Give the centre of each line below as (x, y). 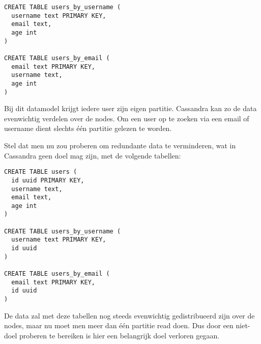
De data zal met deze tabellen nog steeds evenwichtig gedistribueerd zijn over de (129, 315)
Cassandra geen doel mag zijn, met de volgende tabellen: (93, 155)
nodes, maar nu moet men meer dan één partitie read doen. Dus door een (119, 325)
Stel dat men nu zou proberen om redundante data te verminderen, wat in (120, 145)
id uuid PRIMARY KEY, (48, 180)
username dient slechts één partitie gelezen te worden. (88, 128)
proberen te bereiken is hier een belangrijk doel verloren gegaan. (119, 335)
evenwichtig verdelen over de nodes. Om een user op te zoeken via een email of (127, 118)
